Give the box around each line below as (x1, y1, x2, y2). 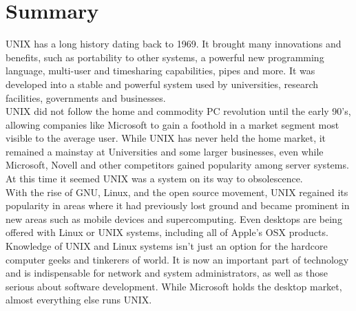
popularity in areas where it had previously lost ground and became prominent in (6, 198, 350, 213)
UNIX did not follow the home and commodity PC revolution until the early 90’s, (6, 104, 351, 118)
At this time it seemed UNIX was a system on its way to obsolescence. (6, 171, 303, 186)
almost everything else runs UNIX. (6, 292, 152, 307)
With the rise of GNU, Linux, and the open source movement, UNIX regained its (6, 184, 348, 199)
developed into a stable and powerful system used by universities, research (6, 76, 319, 91)
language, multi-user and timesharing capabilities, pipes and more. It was (6, 63, 315, 78)
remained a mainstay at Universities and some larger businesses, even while (6, 144, 324, 158)
